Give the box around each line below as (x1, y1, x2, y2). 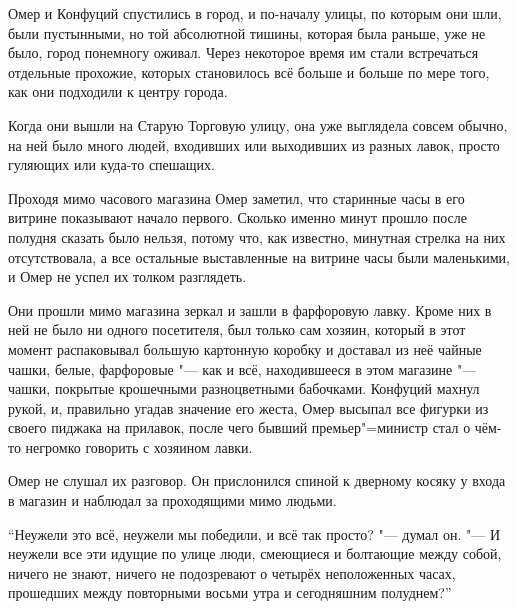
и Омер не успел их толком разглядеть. (8, 266, 247, 287)
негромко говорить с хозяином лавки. (25, 436, 253, 457)
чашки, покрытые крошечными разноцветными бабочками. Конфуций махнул (8, 378, 480, 399)
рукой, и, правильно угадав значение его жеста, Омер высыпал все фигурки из (8, 397, 489, 418)
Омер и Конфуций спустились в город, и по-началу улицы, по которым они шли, (8, 3, 502, 23)
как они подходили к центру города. (8, 81, 228, 102)
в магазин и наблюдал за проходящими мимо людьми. (8, 490, 337, 511)
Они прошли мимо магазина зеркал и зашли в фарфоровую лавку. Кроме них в (8, 299, 492, 320)
